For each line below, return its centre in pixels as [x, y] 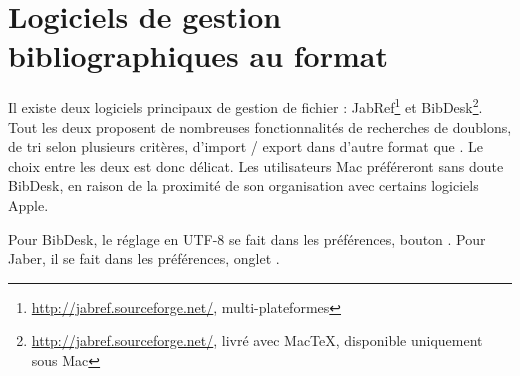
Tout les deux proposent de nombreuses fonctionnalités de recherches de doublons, [260, 126]
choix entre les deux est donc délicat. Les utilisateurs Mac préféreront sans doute [256, 165]
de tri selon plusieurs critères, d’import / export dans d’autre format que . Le [245, 146]
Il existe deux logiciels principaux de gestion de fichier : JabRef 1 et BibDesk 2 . [245, 105]
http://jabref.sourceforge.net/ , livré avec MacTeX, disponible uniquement [257, 340]
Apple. [28, 204]
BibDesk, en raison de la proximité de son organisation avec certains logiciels [243, 185]
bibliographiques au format [198, 55]
